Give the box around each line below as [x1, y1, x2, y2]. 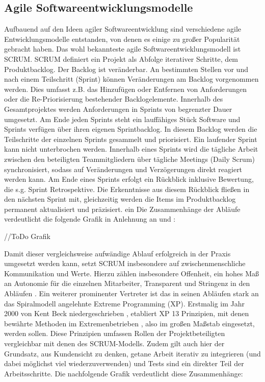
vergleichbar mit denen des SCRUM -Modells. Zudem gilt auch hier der [4, 338, 225, 349]
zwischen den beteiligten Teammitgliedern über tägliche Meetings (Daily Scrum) [4, 153, 255, 164]
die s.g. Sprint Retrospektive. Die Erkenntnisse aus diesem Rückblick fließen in [4, 183, 250, 194]
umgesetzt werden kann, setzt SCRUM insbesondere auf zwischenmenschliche [4, 258, 246, 269]
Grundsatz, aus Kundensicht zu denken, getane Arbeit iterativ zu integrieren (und [4, 348, 261, 359]
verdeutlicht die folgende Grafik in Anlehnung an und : [4, 213, 176, 224]
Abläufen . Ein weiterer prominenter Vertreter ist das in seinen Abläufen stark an [4, 288, 259, 299]
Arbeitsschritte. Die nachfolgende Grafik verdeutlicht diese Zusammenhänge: [4, 368, 243, 378]
